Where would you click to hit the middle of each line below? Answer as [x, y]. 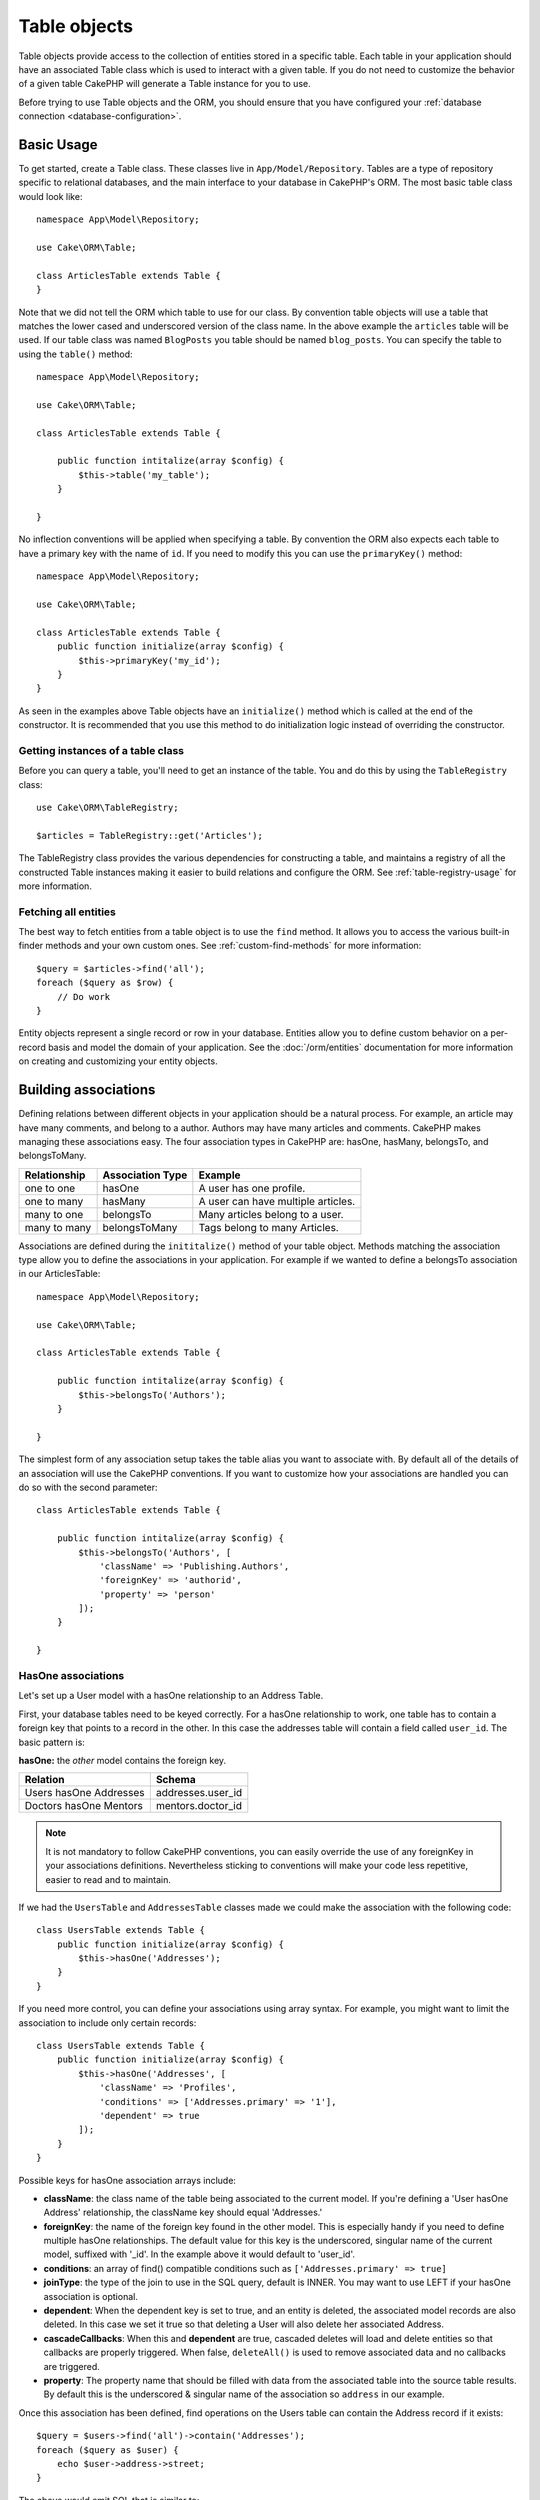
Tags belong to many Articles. [268, 1227]
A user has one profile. [252, 1188]
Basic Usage [58, 144]
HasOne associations [71, 1675]
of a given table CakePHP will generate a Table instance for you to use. [164, 84]
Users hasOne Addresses [84, 1793]
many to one [54, 1214]
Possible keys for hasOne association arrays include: [127, 2180]
